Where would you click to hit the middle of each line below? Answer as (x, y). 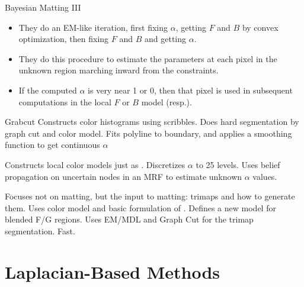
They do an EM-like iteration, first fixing (93, 27)
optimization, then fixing (64, 39)
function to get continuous (52, 145)
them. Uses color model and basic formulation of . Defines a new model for (140, 207)
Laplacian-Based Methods (112, 271)
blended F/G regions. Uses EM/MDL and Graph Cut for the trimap (129, 219)
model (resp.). (167, 101)
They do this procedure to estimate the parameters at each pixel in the (148, 58)
